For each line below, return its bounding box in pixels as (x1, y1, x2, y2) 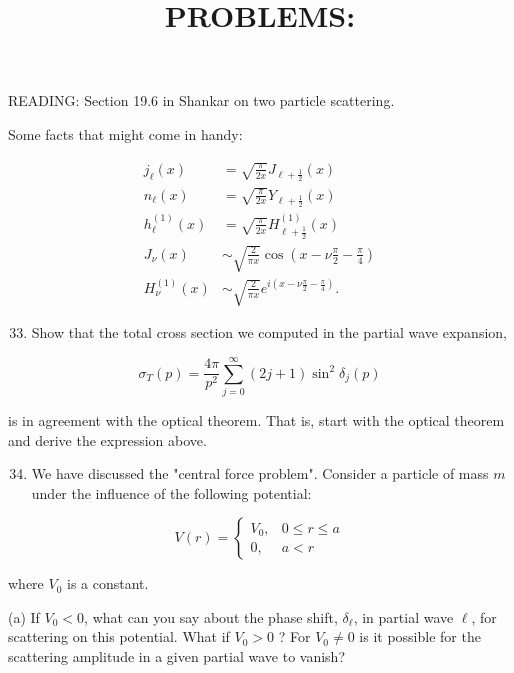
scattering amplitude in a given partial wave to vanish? (8, 646, 346, 667)
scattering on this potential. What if (8, 626, 230, 647)
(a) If (8, 606, 40, 627)
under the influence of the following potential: (31, 482, 312, 503)
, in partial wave (353, 606, 454, 627)
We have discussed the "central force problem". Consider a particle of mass (31, 463, 489, 484)
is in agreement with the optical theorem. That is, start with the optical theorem (8, 409, 505, 430)
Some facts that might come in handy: (8, 123, 243, 144)
